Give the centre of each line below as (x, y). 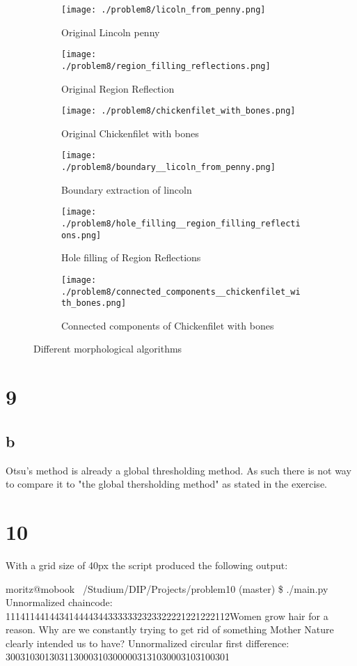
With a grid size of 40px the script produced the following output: (147, 565)
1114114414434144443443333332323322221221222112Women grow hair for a (167, 615)
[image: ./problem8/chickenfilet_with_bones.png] (178, 111)
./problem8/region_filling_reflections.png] (166, 66)
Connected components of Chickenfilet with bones (168, 325)
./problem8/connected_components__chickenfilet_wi (181, 292)
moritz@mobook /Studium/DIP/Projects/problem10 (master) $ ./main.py (167, 588)
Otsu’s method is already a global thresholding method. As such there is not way (178, 470)
